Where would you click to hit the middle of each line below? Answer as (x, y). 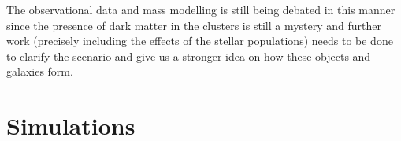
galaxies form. (40, 71)
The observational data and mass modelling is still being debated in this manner (201, 9)
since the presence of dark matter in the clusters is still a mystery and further (194, 25)
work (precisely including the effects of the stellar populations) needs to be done (200, 41)
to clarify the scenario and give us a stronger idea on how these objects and (189, 56)
